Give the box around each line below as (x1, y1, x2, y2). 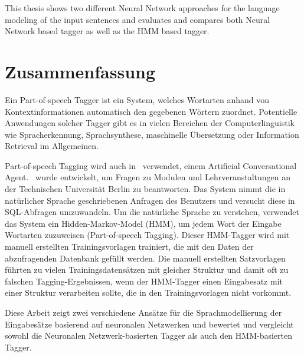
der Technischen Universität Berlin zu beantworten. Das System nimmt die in (5, 183, 286, 195)
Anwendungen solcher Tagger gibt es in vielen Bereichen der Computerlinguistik (5, 117, 295, 129)
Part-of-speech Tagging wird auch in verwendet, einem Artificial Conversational (5, 159, 297, 171)
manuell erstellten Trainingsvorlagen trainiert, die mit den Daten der (5, 240, 254, 253)
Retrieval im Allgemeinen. (5, 140, 99, 152)
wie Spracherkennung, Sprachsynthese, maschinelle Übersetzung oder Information (5, 128, 299, 140)
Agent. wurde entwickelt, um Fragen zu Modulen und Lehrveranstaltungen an (5, 171, 291, 183)
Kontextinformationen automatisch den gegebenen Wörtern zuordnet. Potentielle (5, 105, 298, 117)
